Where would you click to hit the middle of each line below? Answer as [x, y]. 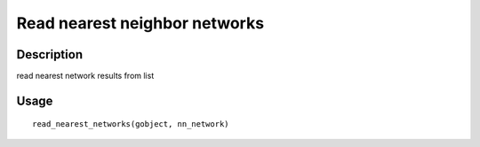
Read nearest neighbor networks [140, 23]
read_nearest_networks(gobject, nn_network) [131, 124]
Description [50, 54]
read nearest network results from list [85, 76]
